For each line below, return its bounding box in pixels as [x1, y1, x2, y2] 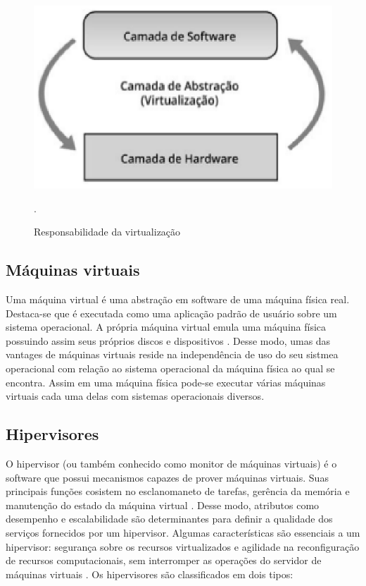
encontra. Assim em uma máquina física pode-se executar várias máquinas [6, 374, 326, 389]
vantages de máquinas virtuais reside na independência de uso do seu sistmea [6, 347, 339, 362]
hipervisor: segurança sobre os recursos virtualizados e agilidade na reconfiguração [6, 539, 360, 554]
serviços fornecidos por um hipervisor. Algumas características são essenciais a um [6, 525, 360, 539]
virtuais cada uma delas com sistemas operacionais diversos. [6, 389, 265, 403]
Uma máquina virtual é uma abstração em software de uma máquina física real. [6, 291, 350, 306]
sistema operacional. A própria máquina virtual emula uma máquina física [6, 319, 327, 334]
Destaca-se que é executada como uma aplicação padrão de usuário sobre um [6, 305, 337, 320]
